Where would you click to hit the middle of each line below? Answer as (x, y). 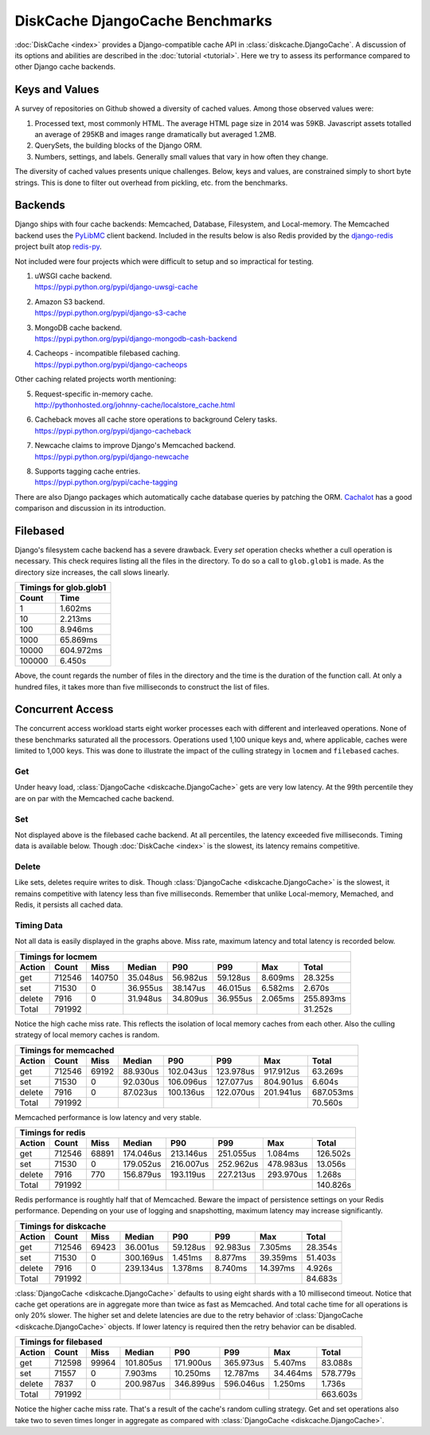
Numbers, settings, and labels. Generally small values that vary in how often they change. (182, 156)
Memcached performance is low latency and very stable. (108, 1117)
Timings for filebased (61, 1342)
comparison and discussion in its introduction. (90, 508)
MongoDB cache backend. (78, 328)
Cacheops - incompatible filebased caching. (107, 353)
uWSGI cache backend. (73, 276)
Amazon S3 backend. (70, 301)
